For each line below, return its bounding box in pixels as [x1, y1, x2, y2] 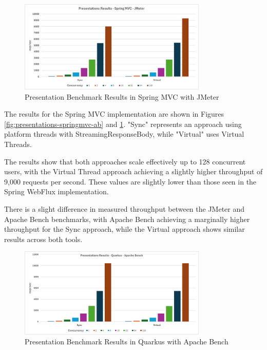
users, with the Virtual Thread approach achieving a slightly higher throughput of [4, 166, 263, 177]
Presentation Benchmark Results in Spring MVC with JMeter [25, 91, 219, 102]
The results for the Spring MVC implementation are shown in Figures [4, 108, 224, 119]
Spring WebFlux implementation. [4, 186, 109, 197]
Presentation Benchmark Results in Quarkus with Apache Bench [25, 336, 228, 347]
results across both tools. [4, 233, 83, 244]
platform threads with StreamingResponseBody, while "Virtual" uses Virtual [4, 128, 244, 139]
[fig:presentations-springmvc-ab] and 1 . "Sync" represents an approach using [4, 118, 242, 129]
